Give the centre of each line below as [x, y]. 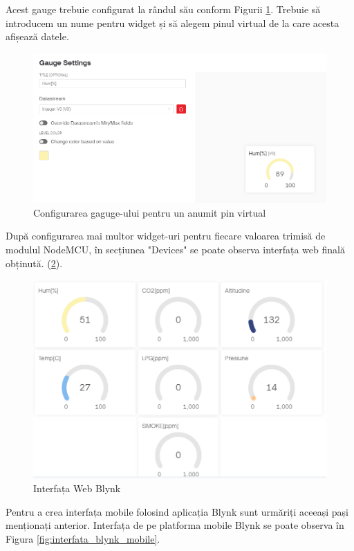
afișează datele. [37, 36]
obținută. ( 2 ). [34, 263]
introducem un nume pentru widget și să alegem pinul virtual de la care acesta [173, 22]
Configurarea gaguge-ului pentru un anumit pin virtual [150, 212]
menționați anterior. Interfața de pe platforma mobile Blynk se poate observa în [175, 525]
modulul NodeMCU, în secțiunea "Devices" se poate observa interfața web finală [175, 249]
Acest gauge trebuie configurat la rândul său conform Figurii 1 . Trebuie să [163, 9]
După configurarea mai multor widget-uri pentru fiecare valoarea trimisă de [166, 236]
